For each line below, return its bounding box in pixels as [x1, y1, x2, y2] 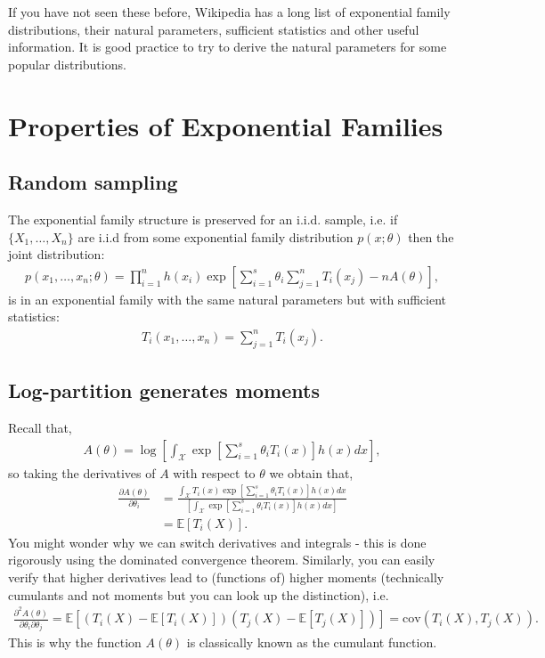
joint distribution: [8, 245, 105, 264]
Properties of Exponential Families [8, 107, 443, 143]
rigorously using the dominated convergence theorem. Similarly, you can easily [8, 550, 435, 569]
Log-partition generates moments [8, 377, 320, 404]
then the [408, 227, 454, 246]
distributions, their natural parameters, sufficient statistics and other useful [8, 20, 419, 38]
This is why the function [8, 633, 142, 652]
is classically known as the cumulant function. [186, 633, 437, 652]
